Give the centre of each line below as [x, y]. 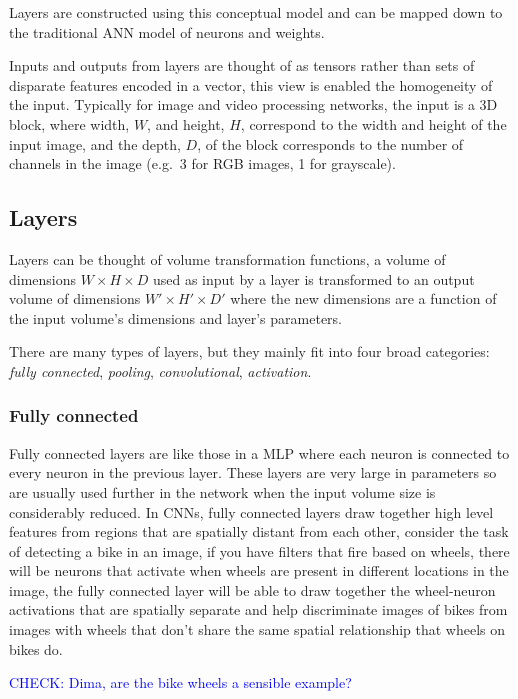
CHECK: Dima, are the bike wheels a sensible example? [180, 682]
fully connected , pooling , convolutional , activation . [160, 370]
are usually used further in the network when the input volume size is [222, 491]
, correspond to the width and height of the [373, 123]
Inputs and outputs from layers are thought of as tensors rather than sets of [242, 65]
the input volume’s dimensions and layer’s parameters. [176, 317]
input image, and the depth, [95, 143]
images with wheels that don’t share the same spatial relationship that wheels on [257, 629]
